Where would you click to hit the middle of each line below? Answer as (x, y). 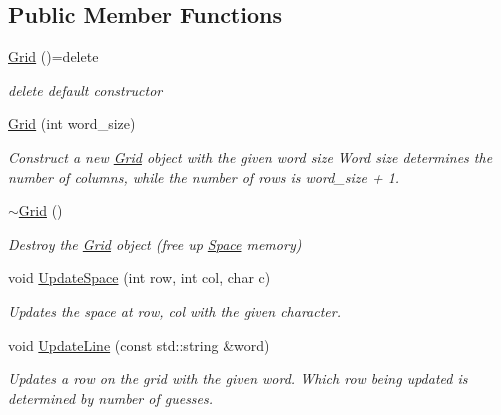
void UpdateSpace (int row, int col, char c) (139, 277)
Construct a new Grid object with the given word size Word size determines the (250, 156)
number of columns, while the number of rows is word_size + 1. (204, 176)
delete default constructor (85, 89)
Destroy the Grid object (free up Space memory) (155, 243)
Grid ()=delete (53, 56)
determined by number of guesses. (111, 397)
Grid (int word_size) (72, 123)
